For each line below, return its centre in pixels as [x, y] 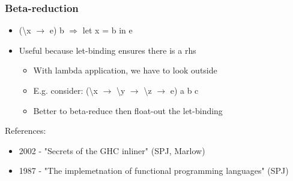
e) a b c [184, 90]
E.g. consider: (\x [65, 90]
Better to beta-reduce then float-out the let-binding [128, 110]
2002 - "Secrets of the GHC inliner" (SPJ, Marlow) [112, 150]
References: [26, 131]
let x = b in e [107, 30]
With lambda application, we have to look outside [125, 70]
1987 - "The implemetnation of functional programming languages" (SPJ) [154, 171]
